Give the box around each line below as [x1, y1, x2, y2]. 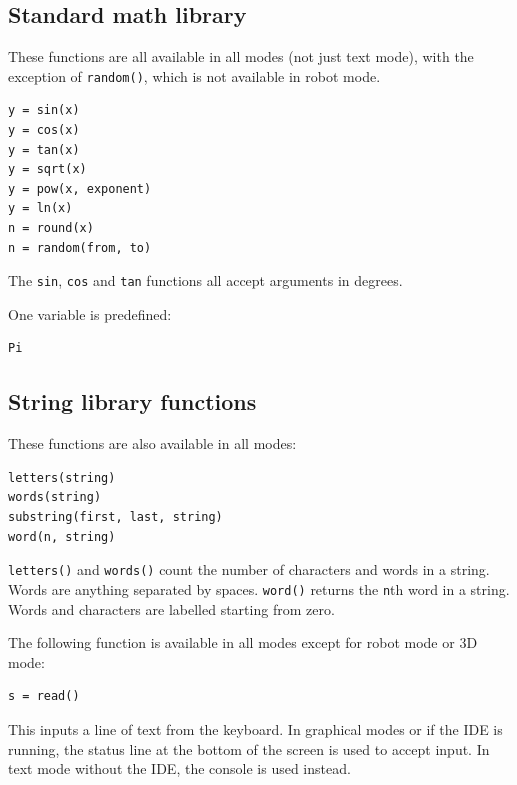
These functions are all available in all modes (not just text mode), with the [8, 46, 474, 67]
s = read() [8, 689, 80, 704]
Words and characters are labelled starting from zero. [8, 598, 335, 619]
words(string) [8, 490, 102, 505]
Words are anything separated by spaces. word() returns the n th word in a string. [8, 578, 510, 599]
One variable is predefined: [8, 303, 172, 324]
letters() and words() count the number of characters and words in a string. [8, 559, 490, 580]
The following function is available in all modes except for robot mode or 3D [8, 632, 478, 653]
